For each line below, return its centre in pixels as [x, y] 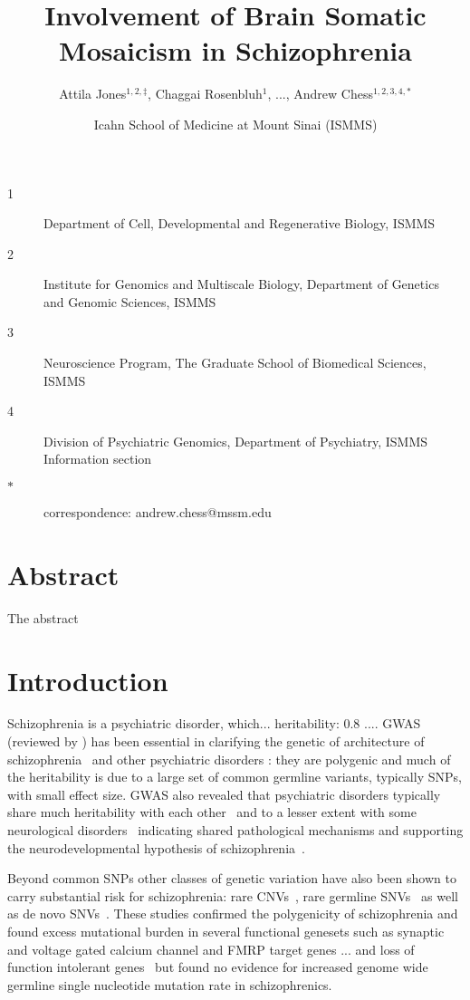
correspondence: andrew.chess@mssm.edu [158, 512]
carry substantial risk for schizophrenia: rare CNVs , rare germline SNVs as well [233, 895]
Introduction [88, 680]
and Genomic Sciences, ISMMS [130, 301]
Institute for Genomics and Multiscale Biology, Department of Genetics [241, 284]
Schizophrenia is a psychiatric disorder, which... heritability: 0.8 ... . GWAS [214, 723]
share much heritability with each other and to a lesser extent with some [212, 812]
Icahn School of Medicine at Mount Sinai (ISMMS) [235, 124]
